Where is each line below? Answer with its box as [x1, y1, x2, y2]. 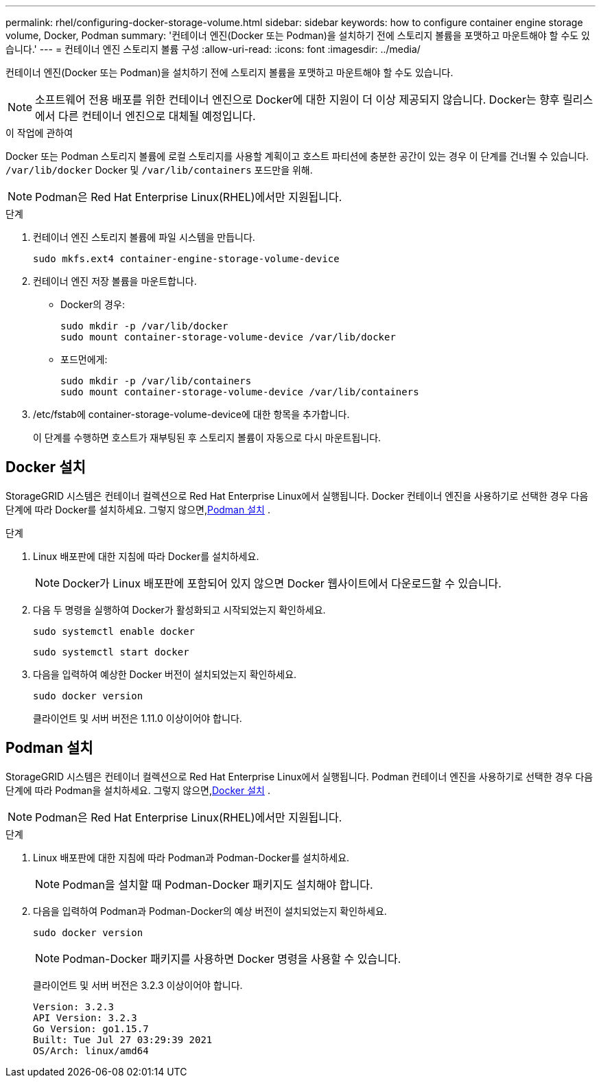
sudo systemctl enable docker [33, 625, 196, 637]
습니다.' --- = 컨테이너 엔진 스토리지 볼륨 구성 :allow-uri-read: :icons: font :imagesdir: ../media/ [5, 43, 421, 55]
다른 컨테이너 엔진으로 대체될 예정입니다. [58, 109, 256, 123]
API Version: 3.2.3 [33, 1012, 137, 1023]
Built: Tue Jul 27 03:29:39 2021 [33, 1034, 213, 1045]
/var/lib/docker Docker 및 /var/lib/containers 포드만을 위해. [5, 164, 313, 176]
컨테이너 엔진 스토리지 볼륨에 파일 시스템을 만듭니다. [33, 231, 255, 243]
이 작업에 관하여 [5, 127, 73, 139]
